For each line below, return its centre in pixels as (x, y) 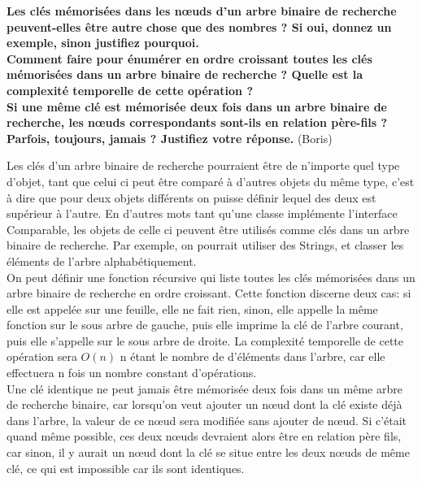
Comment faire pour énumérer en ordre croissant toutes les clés (189, 58)
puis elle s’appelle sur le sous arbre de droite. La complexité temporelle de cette (205, 340)
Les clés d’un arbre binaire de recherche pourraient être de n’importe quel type (203, 165)
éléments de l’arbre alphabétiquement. (102, 261)
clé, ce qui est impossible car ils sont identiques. (126, 468)
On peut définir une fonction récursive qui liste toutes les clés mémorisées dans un (211, 277)
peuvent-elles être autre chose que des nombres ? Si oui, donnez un (199, 26)
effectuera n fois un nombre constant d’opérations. (132, 373)
